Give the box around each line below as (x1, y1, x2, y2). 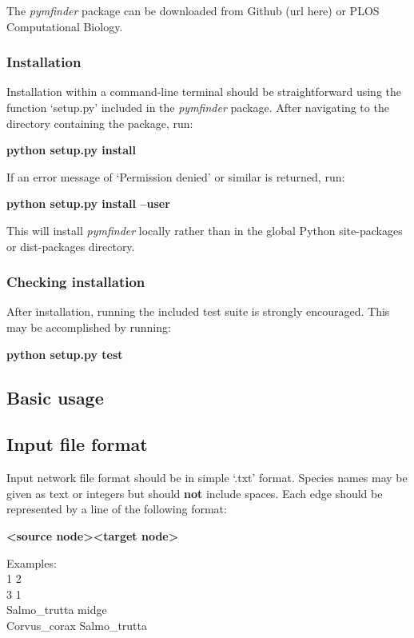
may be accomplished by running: (6, 318, 171, 335)
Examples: (6, 554, 57, 571)
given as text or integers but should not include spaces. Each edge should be (6, 484, 383, 501)
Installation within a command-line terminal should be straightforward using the (6, 83, 402, 100)
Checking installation (6, 272, 145, 292)
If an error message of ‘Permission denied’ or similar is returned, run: (6, 168, 345, 185)
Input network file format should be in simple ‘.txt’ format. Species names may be (6, 469, 408, 486)
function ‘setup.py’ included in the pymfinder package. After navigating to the (6, 99, 389, 115)
